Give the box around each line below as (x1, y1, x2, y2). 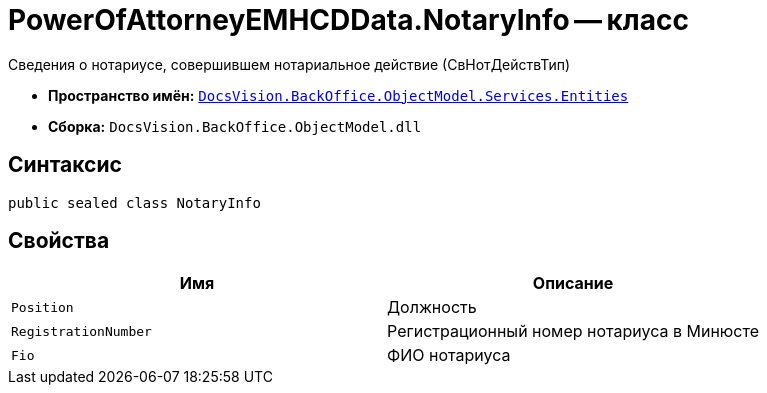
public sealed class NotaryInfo (8, 194, 261, 211)
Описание (532, 273, 614, 294)
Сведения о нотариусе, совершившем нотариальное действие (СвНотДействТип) (8, 55, 571, 73)
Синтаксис (8, 152, 122, 178)
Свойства (8, 228, 110, 254)
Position (11, 299, 74, 315)
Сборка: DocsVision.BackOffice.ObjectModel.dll (48, 117, 422, 135)
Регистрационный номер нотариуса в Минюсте (387, 321, 759, 342)
